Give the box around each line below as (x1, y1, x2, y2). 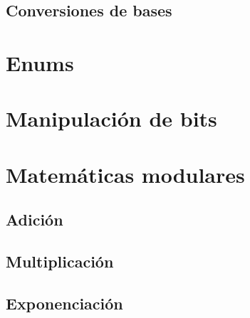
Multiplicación (6, 250, 114, 272)
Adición (6, 208, 63, 230)
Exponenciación (6, 292, 123, 314)
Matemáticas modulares (6, 159, 245, 189)
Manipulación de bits (6, 104, 217, 133)
